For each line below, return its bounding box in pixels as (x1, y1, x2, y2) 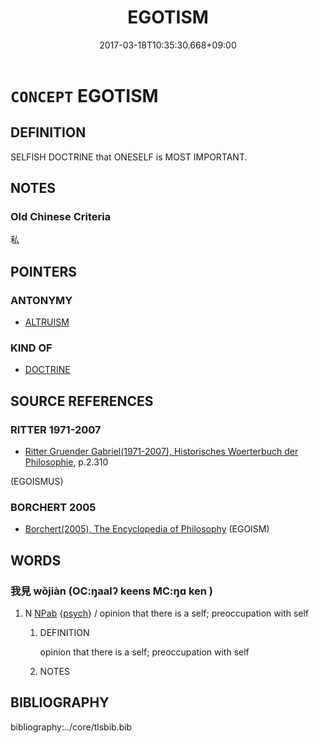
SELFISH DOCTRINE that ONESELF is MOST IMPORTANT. (10, 151, 248, 163)
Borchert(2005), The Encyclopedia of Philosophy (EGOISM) (24, 523, 270, 535)
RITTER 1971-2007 (10, 422, 102, 436)
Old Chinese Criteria (10, 210, 112, 224)
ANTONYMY (10, 293, 73, 307)
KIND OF (10, 341, 53, 355)
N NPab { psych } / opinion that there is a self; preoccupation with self (24, 607, 310, 620)
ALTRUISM (24, 316, 70, 328)
